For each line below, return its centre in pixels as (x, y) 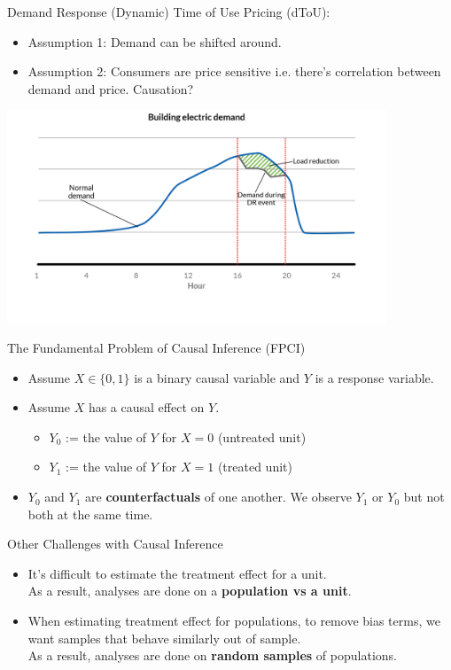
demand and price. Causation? (111, 88)
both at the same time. (90, 514)
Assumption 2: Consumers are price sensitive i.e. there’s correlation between (234, 71)
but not (424, 497)
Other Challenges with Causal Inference (115, 544)
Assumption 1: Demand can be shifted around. (155, 41)
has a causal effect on (146, 407)
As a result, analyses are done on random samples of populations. (212, 655)
